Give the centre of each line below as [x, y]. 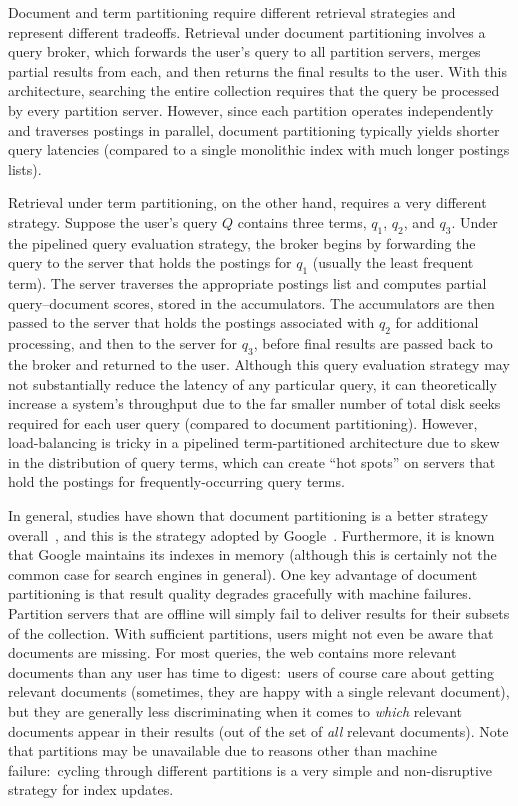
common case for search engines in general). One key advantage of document [243, 573]
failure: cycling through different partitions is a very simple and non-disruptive [250, 769]
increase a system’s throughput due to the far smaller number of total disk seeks [254, 403]
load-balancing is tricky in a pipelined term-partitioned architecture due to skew [254, 442]
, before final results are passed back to [373, 343]
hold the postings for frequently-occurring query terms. [176, 481]
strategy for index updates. [91, 789]
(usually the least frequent [393, 262]
